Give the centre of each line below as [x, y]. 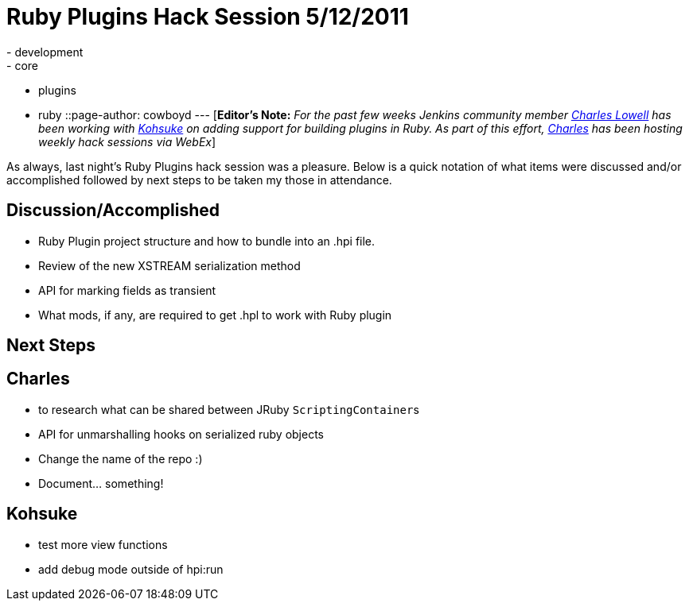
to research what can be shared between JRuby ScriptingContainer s [229, 409]
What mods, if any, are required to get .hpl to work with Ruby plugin [215, 315]
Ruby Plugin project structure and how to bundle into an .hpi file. [207, 241]
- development [45, 52]
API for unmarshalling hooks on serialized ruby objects [181, 434]
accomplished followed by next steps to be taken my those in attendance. [199, 180]
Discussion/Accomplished [113, 211]
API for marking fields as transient [127, 290]
